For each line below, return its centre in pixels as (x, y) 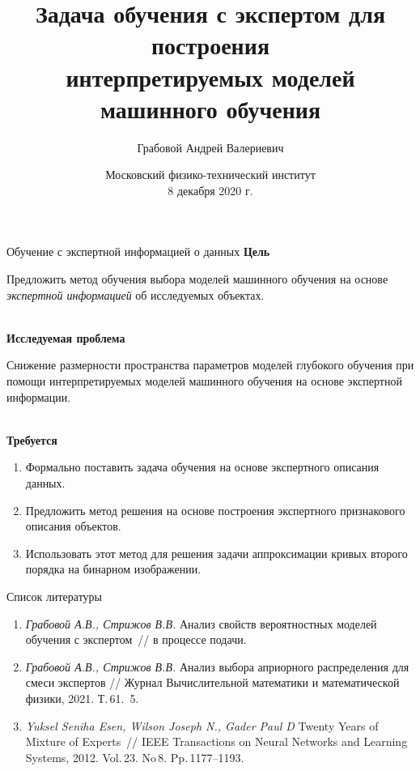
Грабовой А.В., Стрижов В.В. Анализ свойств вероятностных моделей (201, 623)
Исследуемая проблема (66, 337)
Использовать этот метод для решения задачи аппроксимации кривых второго (216, 553)
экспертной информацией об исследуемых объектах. (136, 294)
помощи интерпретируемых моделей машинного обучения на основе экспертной (204, 381)
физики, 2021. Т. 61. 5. (82, 698)
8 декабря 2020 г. (210, 190)
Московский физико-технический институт (210, 175)
